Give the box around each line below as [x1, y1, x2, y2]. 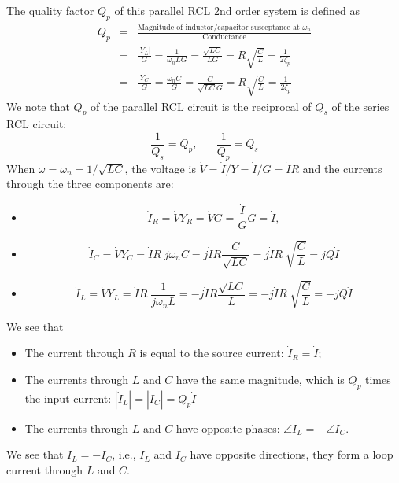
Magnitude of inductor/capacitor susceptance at [138, 23, 300, 31]
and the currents [302, 160, 382, 176]
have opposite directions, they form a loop [190, 446, 393, 463]
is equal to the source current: [139, 345, 284, 361]
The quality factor [6, 2, 94, 18]
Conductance [202, 32, 246, 41]
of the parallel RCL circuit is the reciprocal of [91, 98, 312, 114]
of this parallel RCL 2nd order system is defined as [114, 2, 360, 18]
